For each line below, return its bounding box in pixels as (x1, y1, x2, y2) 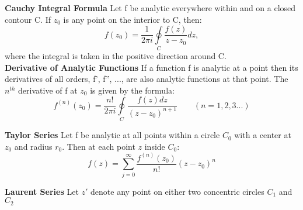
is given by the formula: (90, 84, 175, 96)
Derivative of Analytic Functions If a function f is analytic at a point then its (5, 61, 298, 73)
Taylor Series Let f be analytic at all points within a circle (5, 129, 220, 141)
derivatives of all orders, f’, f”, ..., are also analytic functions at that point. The (5, 73, 288, 85)
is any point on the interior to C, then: (63, 13, 202, 25)
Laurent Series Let (5, 185, 79, 197)
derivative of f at (18, 84, 78, 96)
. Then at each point (62, 140, 135, 152)
